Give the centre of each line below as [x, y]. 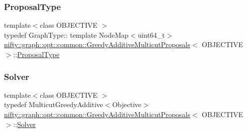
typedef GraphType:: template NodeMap [66, 34]
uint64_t [151, 34]
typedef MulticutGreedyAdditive [54, 104]
